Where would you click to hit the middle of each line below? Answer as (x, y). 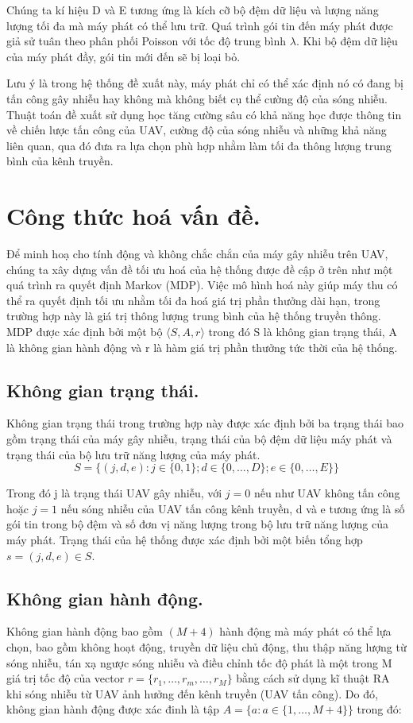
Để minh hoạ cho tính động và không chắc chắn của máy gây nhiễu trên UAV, (197, 254)
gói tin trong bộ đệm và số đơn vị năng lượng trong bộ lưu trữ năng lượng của (197, 524)
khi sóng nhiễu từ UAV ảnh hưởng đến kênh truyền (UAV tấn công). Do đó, (192, 693)
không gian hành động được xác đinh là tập (113, 709)
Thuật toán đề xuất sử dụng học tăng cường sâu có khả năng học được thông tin (204, 114)
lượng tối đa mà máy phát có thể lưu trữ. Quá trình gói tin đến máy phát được (200, 25)
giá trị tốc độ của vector (66, 678)
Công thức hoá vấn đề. (133, 216)
